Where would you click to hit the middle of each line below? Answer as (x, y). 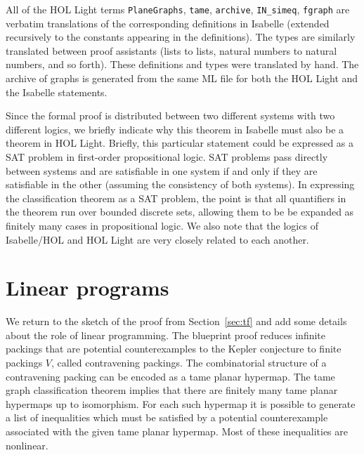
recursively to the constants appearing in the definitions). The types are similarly (181, 37)
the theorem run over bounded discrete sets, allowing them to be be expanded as (180, 212)
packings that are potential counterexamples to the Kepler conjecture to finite (174, 349)
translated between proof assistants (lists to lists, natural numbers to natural (171, 50)
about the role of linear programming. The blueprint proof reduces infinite (166, 335)
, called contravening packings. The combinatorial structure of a (189, 363)
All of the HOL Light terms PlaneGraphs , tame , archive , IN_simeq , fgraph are (178, 9)
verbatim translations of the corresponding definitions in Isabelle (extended (168, 23)
